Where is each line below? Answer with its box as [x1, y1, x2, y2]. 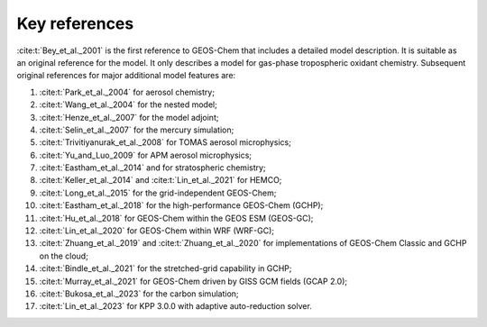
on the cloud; [39, 250, 89, 261]
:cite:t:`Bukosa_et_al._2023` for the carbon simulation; [39, 288, 239, 299]
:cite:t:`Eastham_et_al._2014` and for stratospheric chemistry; [39, 162, 266, 173]
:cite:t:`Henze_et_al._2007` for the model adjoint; [39, 112, 219, 123]
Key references [16, 14, 134, 33]
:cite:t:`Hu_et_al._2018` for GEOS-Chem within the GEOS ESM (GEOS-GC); [39, 213, 314, 223]
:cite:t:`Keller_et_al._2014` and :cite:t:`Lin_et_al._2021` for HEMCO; [39, 175, 282, 186]
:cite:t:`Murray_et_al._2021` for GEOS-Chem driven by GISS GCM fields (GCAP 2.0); [39, 276, 348, 286]
